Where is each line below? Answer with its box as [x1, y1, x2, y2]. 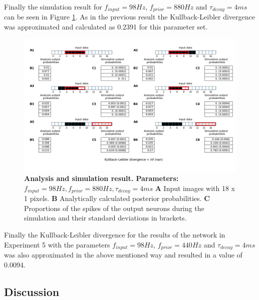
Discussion [4, 283, 60, 299]
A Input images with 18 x [155, 182, 235, 193]
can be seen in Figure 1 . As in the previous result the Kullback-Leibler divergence [4, 11, 255, 22]
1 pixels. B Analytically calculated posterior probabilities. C [24, 193, 210, 203]
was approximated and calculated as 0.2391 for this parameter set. [4, 21, 208, 32]
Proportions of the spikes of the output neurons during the [24, 202, 204, 213]
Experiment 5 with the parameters [4, 239, 110, 249]
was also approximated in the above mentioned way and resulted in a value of [4, 249, 242, 260]
